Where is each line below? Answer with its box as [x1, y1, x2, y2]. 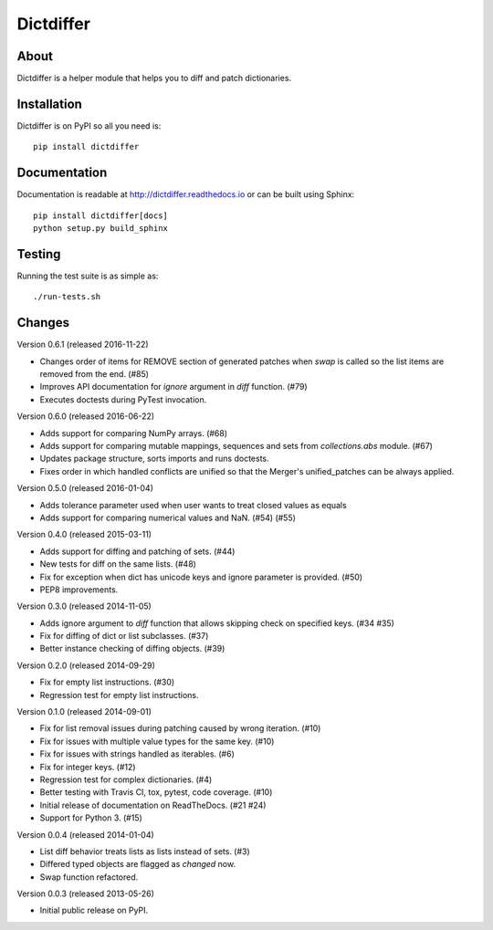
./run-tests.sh [33, 292, 101, 302]
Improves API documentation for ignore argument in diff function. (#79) [39, 381, 308, 392]
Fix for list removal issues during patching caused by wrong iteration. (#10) [39, 723, 321, 734]
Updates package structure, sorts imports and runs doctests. [39, 453, 269, 465]
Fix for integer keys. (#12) [39, 761, 136, 772]
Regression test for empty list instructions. [39, 689, 199, 700]
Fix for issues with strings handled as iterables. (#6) [39, 748, 235, 759]
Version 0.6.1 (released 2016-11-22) [16, 339, 150, 350]
